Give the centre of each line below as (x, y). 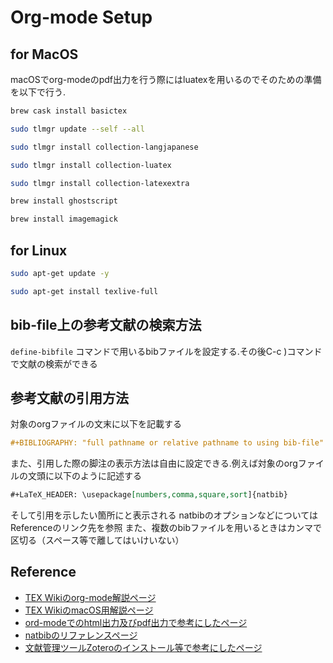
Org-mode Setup (81, 17)
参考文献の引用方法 (69, 397)
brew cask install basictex (69, 111)
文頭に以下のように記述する (84, 476)
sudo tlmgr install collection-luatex (91, 165)
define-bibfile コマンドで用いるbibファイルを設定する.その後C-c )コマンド (166, 351)
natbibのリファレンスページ (81, 635)
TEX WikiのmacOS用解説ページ (89, 610)
